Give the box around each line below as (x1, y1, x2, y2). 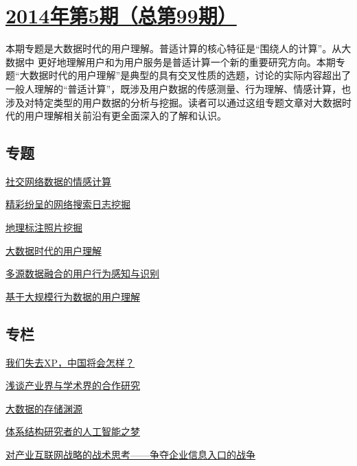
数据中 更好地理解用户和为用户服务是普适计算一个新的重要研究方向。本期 (5, 54, 336, 69)
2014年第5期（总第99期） (5, 1, 237, 30)
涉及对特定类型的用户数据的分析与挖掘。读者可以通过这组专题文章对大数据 (5, 95, 342, 109)
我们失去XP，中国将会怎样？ (5, 355, 135, 369)
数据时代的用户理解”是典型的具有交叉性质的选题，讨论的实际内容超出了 (29, 68, 352, 82)
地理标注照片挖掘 (5, 220, 82, 235)
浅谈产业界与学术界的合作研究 (5, 378, 140, 393)
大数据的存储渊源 (5, 401, 82, 415)
